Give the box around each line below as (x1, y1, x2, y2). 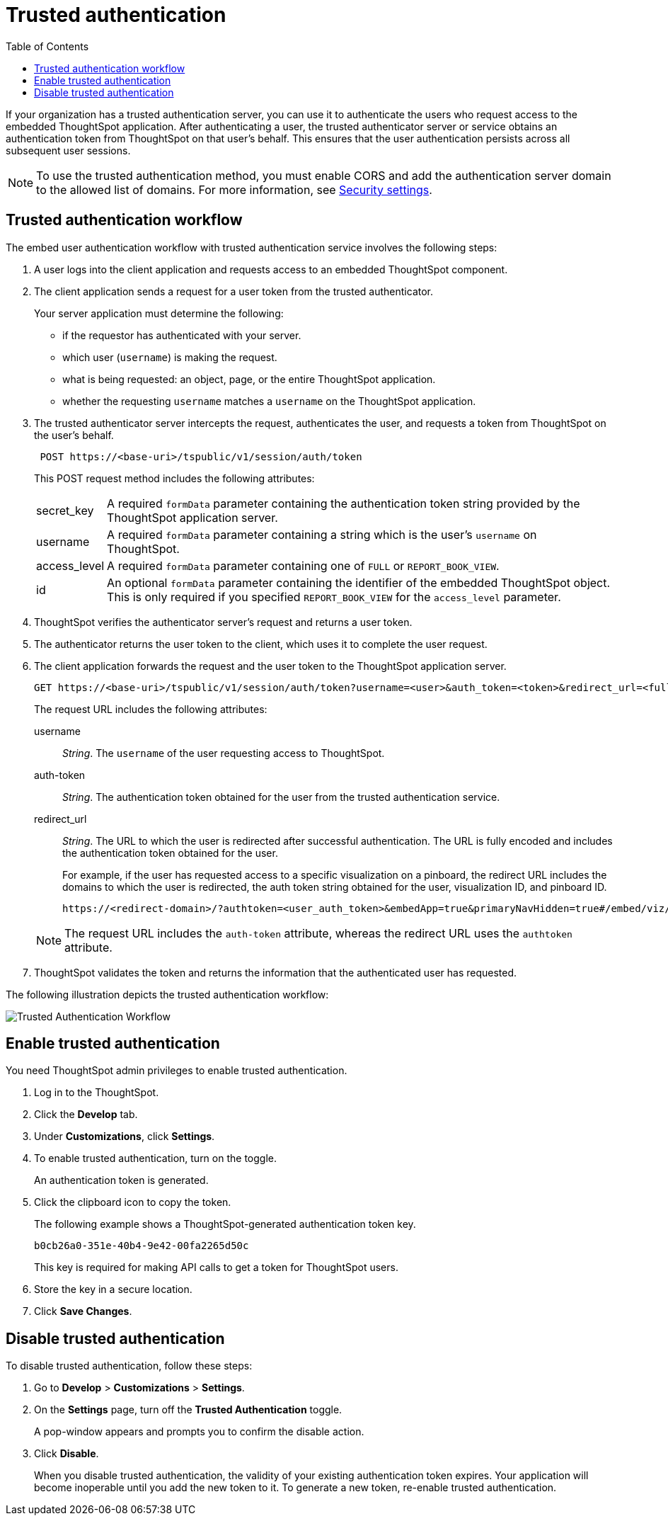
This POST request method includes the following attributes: (34, 472, 315, 484)
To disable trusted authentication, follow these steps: (6, 1360, 253, 1372)
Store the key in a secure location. (34, 1283, 192, 1296)
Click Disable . (34, 1447, 99, 1460)
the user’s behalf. (34, 428, 114, 441)
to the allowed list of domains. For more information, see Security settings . (36, 182, 432, 197)
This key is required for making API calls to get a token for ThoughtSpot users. (34, 1261, 398, 1274)
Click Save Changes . (34, 1305, 132, 1318)
